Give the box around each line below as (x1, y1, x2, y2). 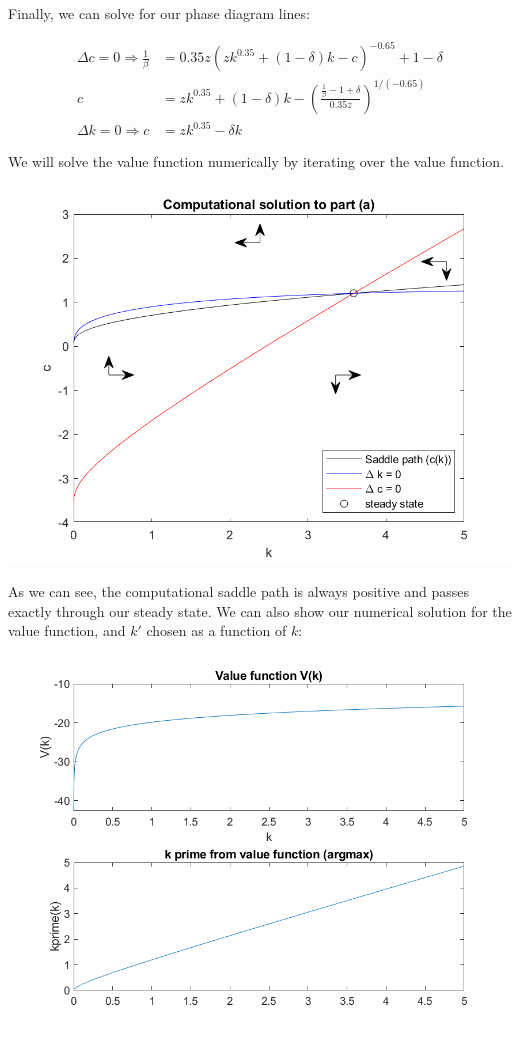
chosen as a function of (146, 620, 287, 641)
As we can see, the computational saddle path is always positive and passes (8, 581, 470, 602)
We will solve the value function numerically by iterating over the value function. (8, 151, 505, 172)
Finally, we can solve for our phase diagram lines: (8, 3, 310, 23)
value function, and (8, 620, 126, 641)
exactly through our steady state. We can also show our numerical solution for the (8, 600, 512, 621)
